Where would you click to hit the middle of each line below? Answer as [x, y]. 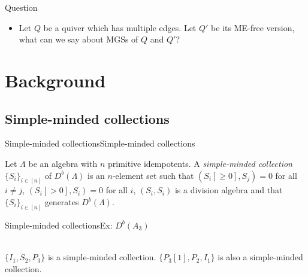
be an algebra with [63, 163]
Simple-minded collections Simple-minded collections [100, 143]
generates [62, 202]
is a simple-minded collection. [102, 257]
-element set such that [153, 175]
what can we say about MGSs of [78, 39]
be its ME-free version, [253, 27]
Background [55, 80]
